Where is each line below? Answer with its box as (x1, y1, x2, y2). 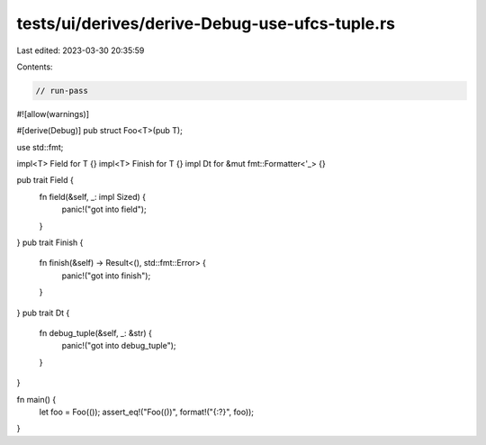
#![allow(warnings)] (16, 108, 90, 119)
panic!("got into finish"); (61, 270, 151, 281)
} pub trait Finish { (16, 237, 84, 248)
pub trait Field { (16, 175, 74, 186)
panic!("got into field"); (61, 204, 148, 215)
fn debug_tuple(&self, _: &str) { (39, 327, 152, 338)
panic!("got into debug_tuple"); (61, 341, 176, 351)
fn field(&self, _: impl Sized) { (39, 191, 147, 202)
